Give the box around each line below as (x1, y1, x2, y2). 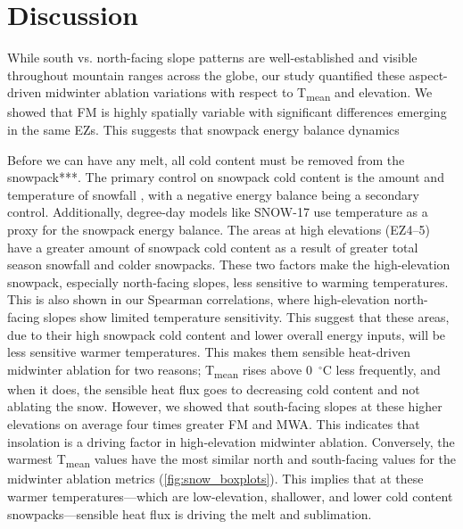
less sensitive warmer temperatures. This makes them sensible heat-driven (7, 343, 410, 361)
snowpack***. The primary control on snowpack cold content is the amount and (7, 168, 444, 186)
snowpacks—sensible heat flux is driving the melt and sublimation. (7, 504, 372, 523)
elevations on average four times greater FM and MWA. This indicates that (7, 415, 420, 434)
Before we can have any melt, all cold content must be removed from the (7, 150, 405, 169)
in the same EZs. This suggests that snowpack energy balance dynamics (7, 120, 400, 139)
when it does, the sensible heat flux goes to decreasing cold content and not (7, 379, 420, 398)
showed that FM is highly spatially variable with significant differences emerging (7, 103, 447, 121)
